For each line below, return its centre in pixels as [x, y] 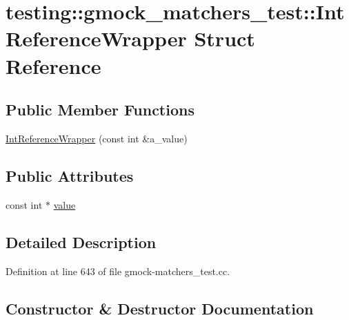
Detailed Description [81, 242]
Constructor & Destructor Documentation [160, 308]
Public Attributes [70, 175]
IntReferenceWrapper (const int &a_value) [97, 138]
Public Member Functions [100, 110]
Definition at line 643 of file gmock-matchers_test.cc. [118, 271]
